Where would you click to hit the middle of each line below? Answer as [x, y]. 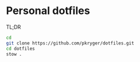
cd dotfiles [20, 49]
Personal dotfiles [48, 11]
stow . [14, 54]
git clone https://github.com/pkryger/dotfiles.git [70, 43]
